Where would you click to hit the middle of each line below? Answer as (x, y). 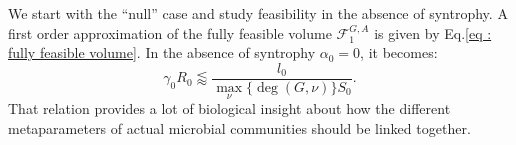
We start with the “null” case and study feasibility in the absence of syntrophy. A (258, 13)
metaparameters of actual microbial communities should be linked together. (239, 127)
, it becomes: (399, 52)
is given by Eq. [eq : (433, 32)
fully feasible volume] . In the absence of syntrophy (162, 52)
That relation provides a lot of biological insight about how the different (229, 108)
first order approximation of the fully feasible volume (170, 32)
